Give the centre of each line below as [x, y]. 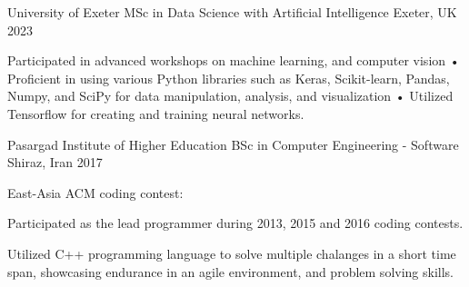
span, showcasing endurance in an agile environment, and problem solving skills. [230, 271]
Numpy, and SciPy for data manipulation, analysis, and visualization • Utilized [230, 96]
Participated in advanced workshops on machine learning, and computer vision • [234, 60]
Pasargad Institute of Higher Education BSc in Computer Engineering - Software [233, 144]
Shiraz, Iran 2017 [55, 162]
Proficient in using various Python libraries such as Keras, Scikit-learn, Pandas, [229, 78]
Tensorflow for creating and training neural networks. [156, 113]
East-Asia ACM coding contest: [95, 192]
